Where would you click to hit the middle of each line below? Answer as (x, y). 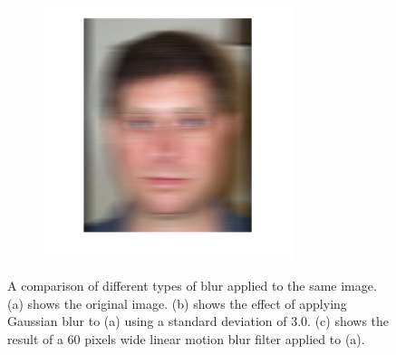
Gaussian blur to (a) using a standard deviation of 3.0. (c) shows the (198, 321)
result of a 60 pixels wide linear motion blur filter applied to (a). (186, 338)
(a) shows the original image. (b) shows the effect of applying (177, 303)
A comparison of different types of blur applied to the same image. (192, 286)
